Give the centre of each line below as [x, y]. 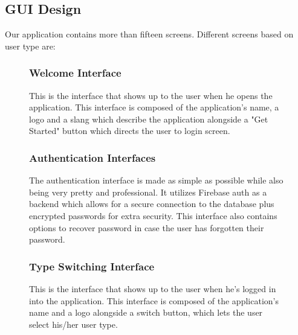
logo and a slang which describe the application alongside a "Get [149, 119]
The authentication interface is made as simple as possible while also [156, 180]
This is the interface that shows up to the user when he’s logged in [153, 288]
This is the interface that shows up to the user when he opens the [151, 95]
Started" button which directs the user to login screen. [130, 131]
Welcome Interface [75, 73]
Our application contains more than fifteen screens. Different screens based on [149, 34]
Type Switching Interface [92, 266]
